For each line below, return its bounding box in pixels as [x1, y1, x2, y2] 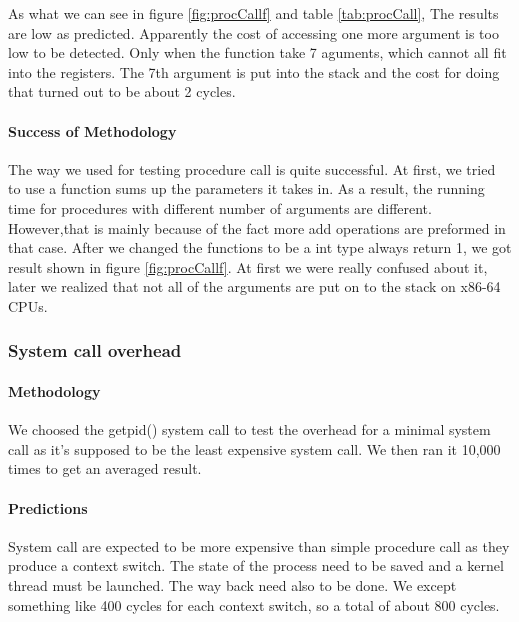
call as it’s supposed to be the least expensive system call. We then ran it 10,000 [8, 438, 501, 459]
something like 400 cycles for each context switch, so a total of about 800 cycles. [8, 594, 500, 615]
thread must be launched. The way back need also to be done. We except [8, 574, 457, 595]
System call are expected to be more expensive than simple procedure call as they [8, 535, 510, 556]
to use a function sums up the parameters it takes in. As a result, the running [8, 178, 485, 199]
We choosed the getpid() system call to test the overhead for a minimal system [8, 419, 491, 440]
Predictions [8, 497, 88, 518]
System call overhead [8, 338, 182, 363]
